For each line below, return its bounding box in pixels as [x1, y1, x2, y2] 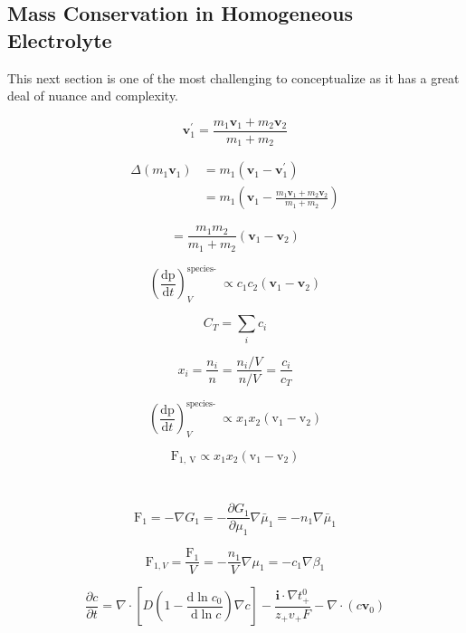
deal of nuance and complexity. [7, 86, 179, 105]
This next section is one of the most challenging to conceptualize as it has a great [7, 68, 460, 87]
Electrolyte [7, 25, 112, 53]
